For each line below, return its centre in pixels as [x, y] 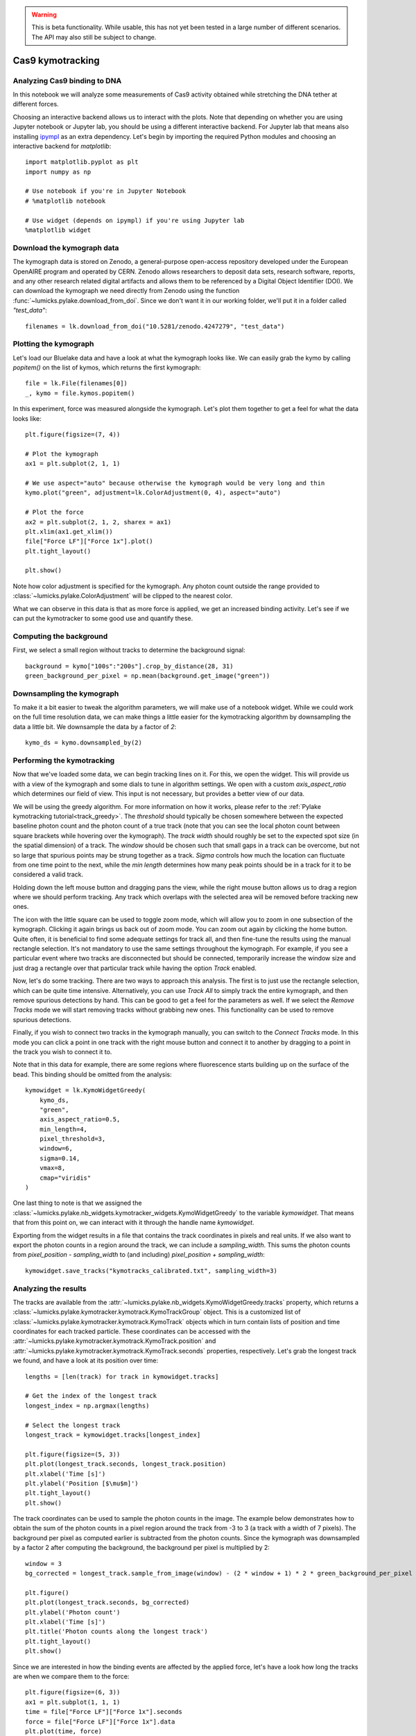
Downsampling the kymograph [66, 693]
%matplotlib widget [58, 230]
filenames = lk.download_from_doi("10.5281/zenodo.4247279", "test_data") [155, 326]
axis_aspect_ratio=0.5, [80, 1119]
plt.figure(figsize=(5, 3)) [73, 1454]
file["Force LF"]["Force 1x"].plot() [89, 541]
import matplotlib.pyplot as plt [82, 162]
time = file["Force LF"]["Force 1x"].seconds [104, 1712]
